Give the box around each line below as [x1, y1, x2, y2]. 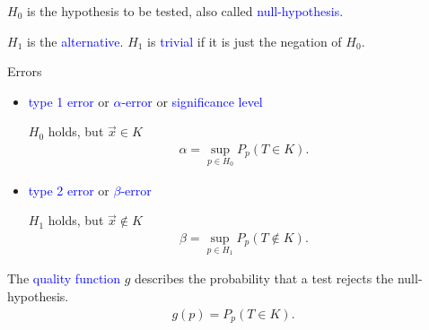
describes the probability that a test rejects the [135, 269, 394, 288]
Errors [7, 62, 42, 81]
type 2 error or [28, 180, 109, 199]
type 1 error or [28, 91, 109, 110]
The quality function [7, 269, 121, 288]
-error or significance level [121, 91, 263, 110]
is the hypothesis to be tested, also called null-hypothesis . [26, 2, 344, 20]
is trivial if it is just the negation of [147, 31, 342, 50]
